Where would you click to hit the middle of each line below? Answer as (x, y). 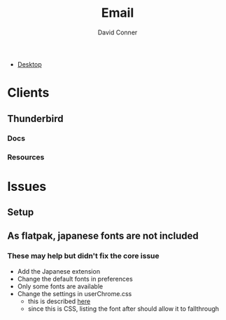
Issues (27, 186)
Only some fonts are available (60, 286)
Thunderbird (36, 118)
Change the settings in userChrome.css (75, 293)
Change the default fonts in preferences (75, 279)
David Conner (118, 32)
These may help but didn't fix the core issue (83, 256)
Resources (26, 157)
